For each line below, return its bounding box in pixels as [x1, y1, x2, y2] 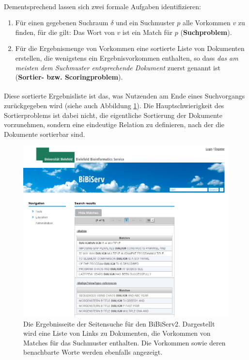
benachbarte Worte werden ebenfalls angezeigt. [23, 347, 163, 357]
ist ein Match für [122, 27, 173, 37]
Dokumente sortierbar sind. [4, 129, 85, 139]
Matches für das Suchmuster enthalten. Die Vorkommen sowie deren [23, 337, 226, 347]
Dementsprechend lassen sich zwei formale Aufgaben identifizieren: [4, 1, 201, 11]
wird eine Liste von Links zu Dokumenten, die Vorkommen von [23, 328, 211, 338]
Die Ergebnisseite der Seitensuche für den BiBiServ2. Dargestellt [23, 318, 215, 328]
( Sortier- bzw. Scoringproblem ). [15, 72, 123, 82]
